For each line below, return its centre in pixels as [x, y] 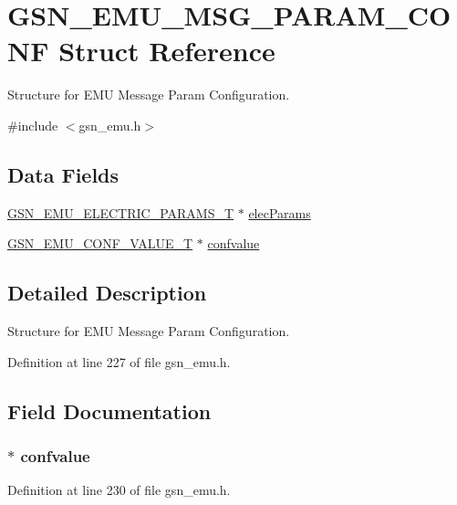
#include [33, 125]
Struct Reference [167, 51]
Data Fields [63, 174]
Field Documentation [109, 410]
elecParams [280, 212]
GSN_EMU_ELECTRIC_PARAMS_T [121, 212]
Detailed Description [107, 293]
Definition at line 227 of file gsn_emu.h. [119, 361]
